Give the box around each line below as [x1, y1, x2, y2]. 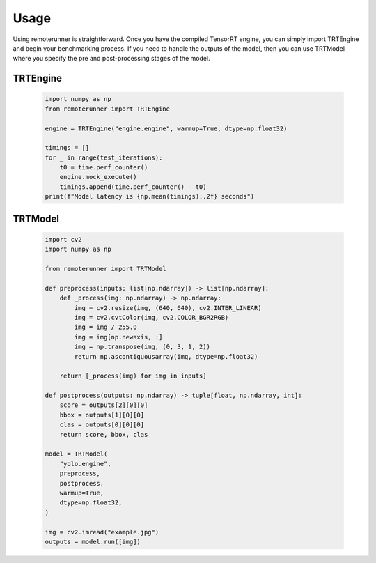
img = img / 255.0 [74, 323, 137, 331]
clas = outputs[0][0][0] [59, 421, 145, 429]
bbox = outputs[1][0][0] [59, 411, 145, 419]
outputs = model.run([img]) [45, 537, 141, 546]
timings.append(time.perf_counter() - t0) [59, 183, 207, 191]
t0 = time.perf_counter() [59, 164, 148, 171]
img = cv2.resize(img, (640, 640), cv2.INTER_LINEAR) [74, 304, 262, 311]
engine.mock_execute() [59, 173, 137, 181]
